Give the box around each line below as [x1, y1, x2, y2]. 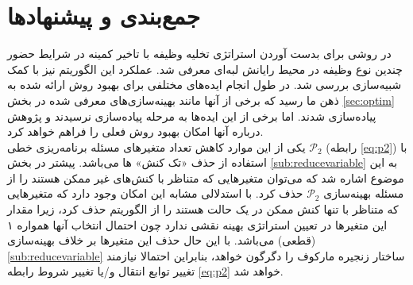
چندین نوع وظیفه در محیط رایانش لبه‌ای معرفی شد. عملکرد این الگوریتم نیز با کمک [7, 60, 403, 77]
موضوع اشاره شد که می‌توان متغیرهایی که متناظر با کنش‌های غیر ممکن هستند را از [7, 169, 404, 186]
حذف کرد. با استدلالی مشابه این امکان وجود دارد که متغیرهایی [7, 185, 303, 202]
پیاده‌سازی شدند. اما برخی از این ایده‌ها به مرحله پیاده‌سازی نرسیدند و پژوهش [7, 107, 376, 124]
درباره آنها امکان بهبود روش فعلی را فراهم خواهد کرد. [7, 123, 264, 140]
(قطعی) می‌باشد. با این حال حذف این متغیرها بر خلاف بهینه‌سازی [7, 232, 316, 248]
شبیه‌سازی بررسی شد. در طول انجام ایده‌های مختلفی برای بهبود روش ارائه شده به [7, 76, 402, 93]
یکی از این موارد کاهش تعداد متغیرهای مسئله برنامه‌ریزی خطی [7, 138, 306, 155]
